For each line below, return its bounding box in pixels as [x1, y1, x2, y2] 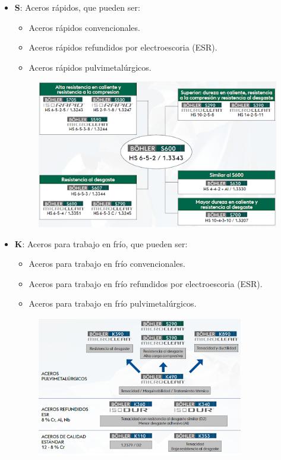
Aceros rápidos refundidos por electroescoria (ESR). [29, 41, 217, 53]
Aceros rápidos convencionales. [29, 21, 140, 33]
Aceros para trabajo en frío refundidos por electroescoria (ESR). [29, 277, 263, 289]
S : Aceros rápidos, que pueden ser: [14, 1, 140, 13]
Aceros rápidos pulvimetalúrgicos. [29, 61, 151, 73]
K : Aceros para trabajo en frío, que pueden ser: [14, 237, 188, 250]
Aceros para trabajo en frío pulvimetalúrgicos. [29, 297, 197, 310]
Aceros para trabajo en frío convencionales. [29, 257, 185, 270]
